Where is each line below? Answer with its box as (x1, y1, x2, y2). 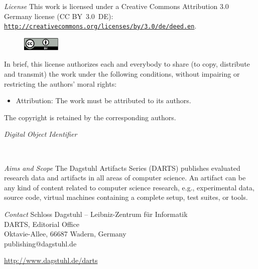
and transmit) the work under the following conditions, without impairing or (4, 69, 240, 79)
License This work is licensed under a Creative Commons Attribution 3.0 (4, 1, 229, 11)
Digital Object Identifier (4, 129, 77, 139)
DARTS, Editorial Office (4, 218, 79, 229)
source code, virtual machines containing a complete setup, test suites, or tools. (4, 192, 248, 202)
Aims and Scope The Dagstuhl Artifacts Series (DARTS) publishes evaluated (4, 162, 240, 173)
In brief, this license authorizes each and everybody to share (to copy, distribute (4, 59, 250, 69)
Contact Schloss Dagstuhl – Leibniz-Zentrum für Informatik (4, 209, 188, 219)
